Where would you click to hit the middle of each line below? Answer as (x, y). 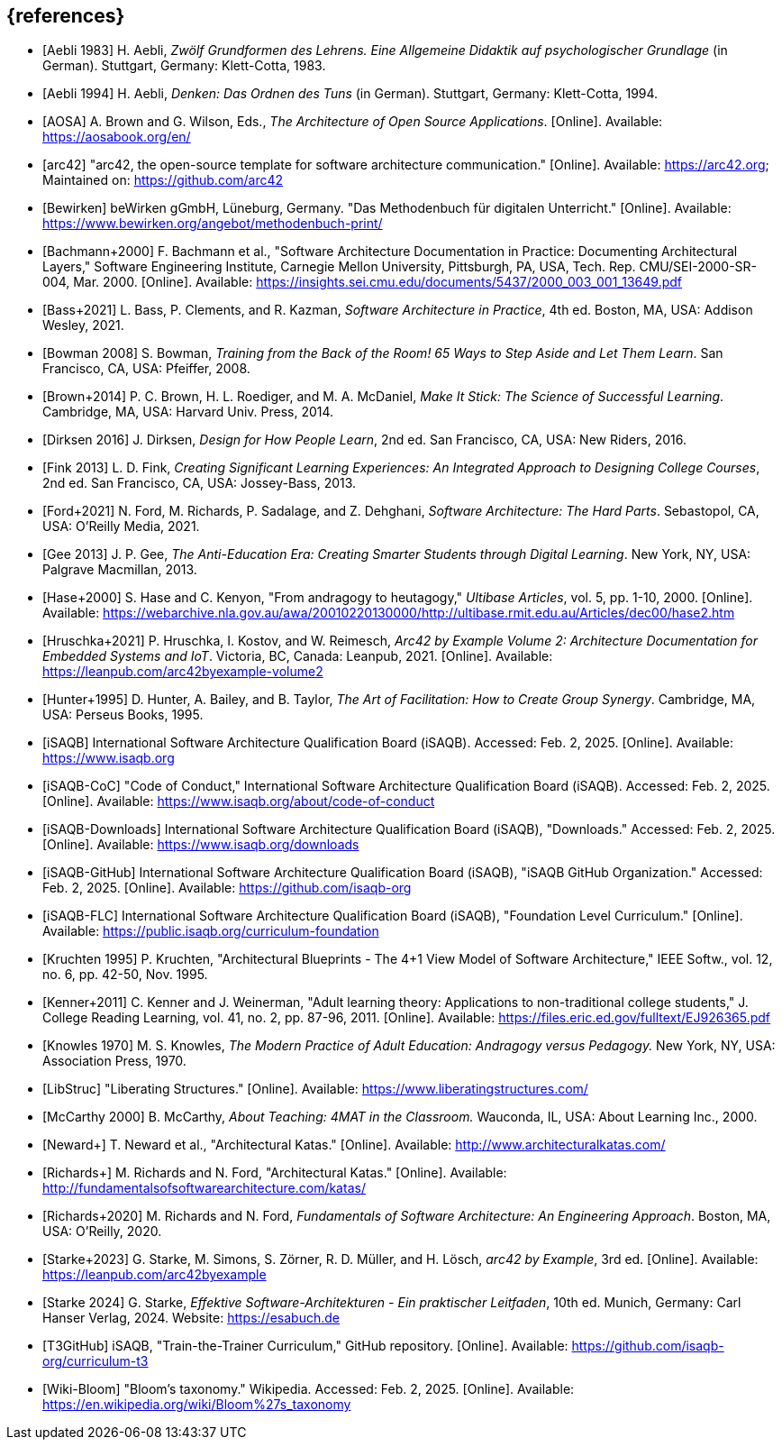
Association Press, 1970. (114, 1061)
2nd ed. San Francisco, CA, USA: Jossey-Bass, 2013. (200, 483)
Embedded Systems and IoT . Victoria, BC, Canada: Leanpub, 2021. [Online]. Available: (298, 656)
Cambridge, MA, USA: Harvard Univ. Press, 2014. (188, 412)
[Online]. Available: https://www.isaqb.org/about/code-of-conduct (239, 801)
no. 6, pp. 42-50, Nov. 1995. (125, 975)
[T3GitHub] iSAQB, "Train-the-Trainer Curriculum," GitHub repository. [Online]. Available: (305, 1346)
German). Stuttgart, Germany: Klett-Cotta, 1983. (184, 66)
